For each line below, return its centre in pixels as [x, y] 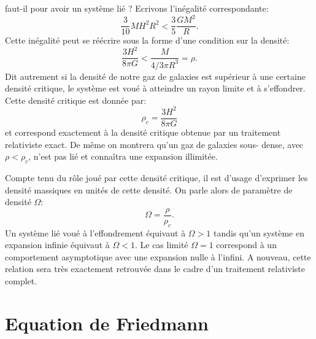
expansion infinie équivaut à [57, 245]
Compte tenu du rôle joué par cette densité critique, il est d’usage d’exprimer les [156, 177]
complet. [21, 281]
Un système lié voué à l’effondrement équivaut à [95, 232]
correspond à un [246, 245]
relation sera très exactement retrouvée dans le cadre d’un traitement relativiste [155, 269]
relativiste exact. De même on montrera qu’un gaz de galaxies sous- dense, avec [154, 144]
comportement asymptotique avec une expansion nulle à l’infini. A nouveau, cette [158, 256]
